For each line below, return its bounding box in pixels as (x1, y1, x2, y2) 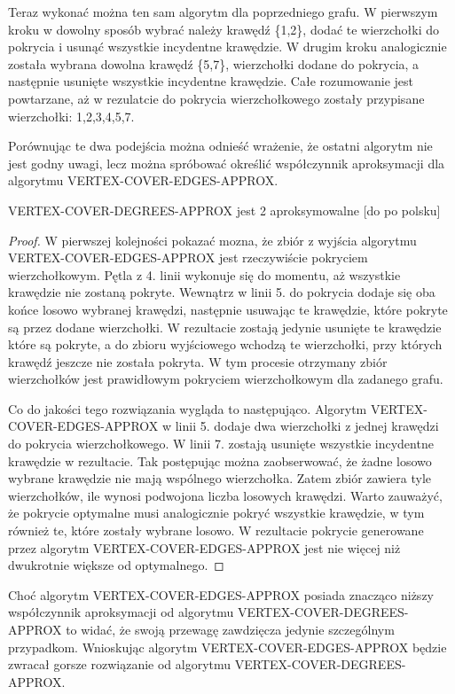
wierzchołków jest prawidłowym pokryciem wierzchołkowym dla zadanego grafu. (8, 370, 443, 388)
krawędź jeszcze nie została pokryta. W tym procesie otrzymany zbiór (8, 352, 388, 370)
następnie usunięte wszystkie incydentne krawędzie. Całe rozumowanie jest (8, 72, 414, 90)
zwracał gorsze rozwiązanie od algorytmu (8, 655, 231, 674)
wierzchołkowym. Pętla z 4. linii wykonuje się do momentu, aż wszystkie (8, 265, 401, 284)
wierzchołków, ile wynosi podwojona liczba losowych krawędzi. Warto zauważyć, (8, 486, 443, 504)
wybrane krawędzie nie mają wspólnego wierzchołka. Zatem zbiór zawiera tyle (8, 469, 432, 487)
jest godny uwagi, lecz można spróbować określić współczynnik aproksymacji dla (8, 153, 445, 172)
